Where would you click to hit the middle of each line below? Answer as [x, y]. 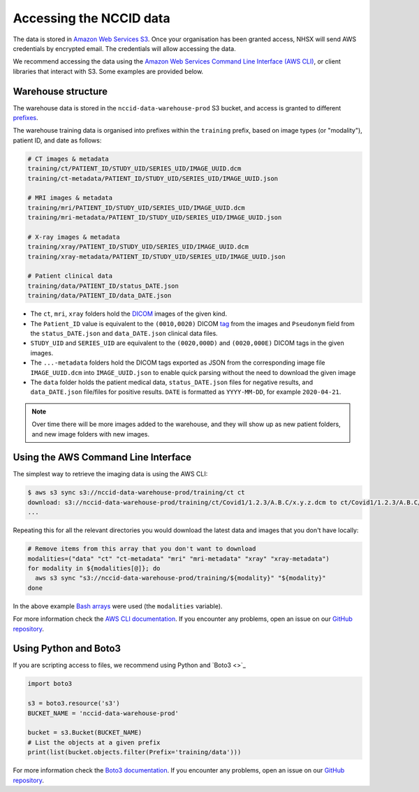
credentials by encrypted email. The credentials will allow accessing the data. [125, 48]
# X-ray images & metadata [74, 237]
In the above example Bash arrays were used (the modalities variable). [118, 606]
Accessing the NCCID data [91, 18]
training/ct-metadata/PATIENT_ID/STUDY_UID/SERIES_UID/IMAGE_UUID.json [153, 178]
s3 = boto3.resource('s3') [74, 703]
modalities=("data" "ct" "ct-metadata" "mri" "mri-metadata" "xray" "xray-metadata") [178, 558]
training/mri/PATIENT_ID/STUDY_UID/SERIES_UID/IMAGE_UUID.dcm [136, 207]
